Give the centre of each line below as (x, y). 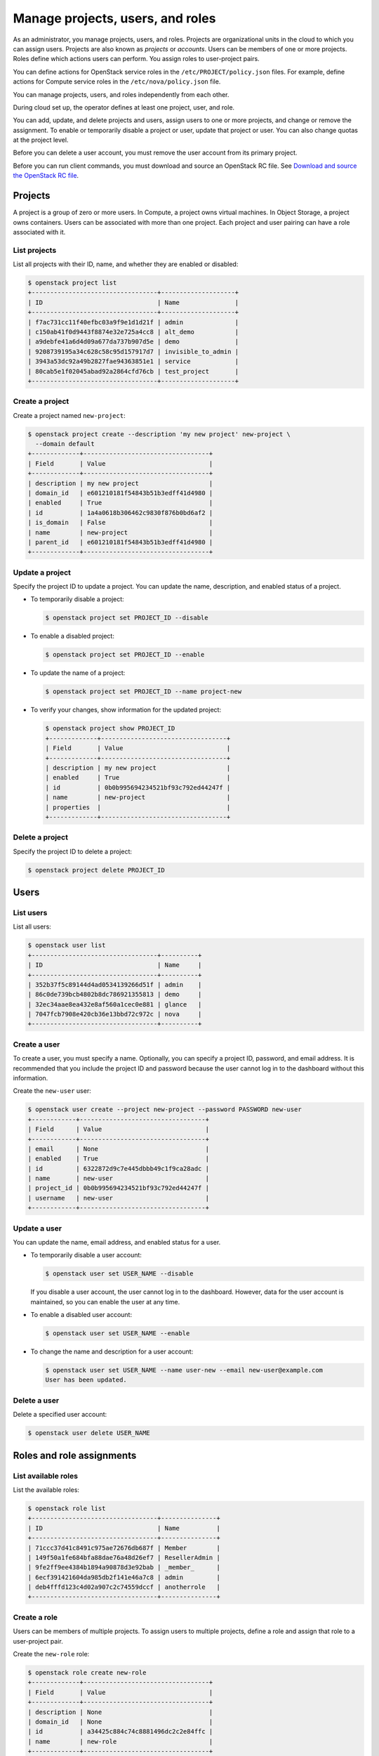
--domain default (65, 444)
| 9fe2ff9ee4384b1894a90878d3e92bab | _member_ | (124, 1567)
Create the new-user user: (52, 1091)
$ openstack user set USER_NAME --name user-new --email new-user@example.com (184, 1370)
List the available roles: (46, 1490)
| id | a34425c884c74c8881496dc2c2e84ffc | (120, 1732)
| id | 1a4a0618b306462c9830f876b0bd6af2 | (120, 512)
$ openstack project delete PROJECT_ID (96, 870)
